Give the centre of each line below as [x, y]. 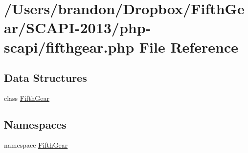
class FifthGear [27, 98]
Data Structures [45, 78]
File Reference [189, 47]
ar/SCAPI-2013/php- [78, 28]
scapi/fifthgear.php [69, 47]
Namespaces [35, 124]
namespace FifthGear [36, 144]
